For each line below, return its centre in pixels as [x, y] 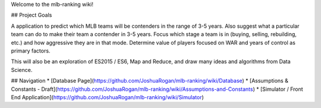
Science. [22, 70]
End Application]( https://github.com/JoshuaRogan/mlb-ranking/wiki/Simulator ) [108, 97]
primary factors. [31, 51]
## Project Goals [32, 15]
